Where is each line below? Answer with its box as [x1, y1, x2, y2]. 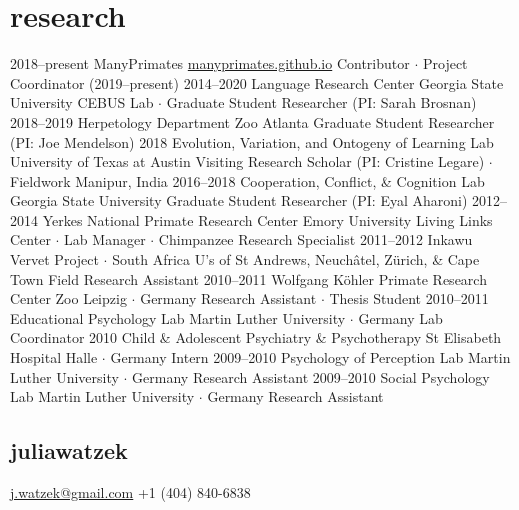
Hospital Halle [10, 347, 98, 368]
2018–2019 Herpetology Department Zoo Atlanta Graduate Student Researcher [10, 111, 495, 132]
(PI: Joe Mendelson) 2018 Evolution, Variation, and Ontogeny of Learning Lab [10, 131, 494, 152]
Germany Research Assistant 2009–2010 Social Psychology [132, 366, 490, 387]
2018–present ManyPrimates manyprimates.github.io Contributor [10, 53, 410, 74]
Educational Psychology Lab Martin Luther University [10, 307, 346, 328]
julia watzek [10, 435, 128, 466]
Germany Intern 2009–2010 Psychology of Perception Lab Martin [110, 347, 511, 368]
